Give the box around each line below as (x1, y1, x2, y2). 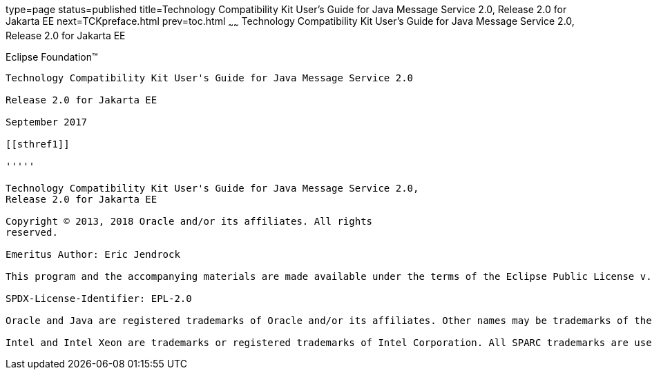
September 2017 (6, 116, 88, 128)
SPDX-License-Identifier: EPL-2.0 (6, 292, 192, 304)
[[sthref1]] (6, 138, 70, 150)
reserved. (6, 226, 58, 238)
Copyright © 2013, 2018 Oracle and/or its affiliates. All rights (6, 215, 373, 227)
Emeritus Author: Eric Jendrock (6, 248, 180, 260)
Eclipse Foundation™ (6, 50, 98, 63)
